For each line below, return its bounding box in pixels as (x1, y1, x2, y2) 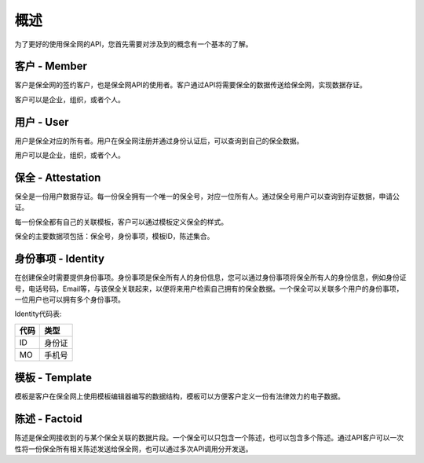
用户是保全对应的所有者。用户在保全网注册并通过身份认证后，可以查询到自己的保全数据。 (14, 136, 304, 145)
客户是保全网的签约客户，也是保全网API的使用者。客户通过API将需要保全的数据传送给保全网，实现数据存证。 (14, 80, 367, 90)
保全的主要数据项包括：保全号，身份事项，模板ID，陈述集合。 (14, 232, 214, 241)
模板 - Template (14, 371, 92, 384)
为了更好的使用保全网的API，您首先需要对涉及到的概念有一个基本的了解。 (14, 39, 253, 49)
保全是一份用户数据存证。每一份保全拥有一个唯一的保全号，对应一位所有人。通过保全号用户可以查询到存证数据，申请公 (14, 192, 400, 201)
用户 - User (14, 115, 69, 129)
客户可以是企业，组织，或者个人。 (14, 94, 125, 104)
